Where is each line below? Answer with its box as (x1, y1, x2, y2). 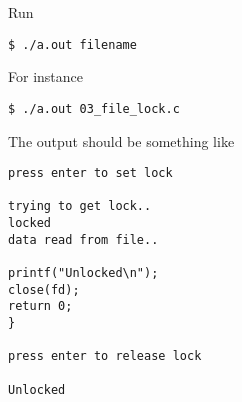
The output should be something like (8, 130, 235, 151)
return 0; (8, 299, 73, 314)
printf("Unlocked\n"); (8, 266, 159, 281)
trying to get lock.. (8, 199, 152, 214)
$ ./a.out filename (8, 37, 137, 52)
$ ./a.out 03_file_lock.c (8, 101, 180, 116)
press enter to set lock (8, 166, 173, 181)
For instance (8, 66, 83, 87)
